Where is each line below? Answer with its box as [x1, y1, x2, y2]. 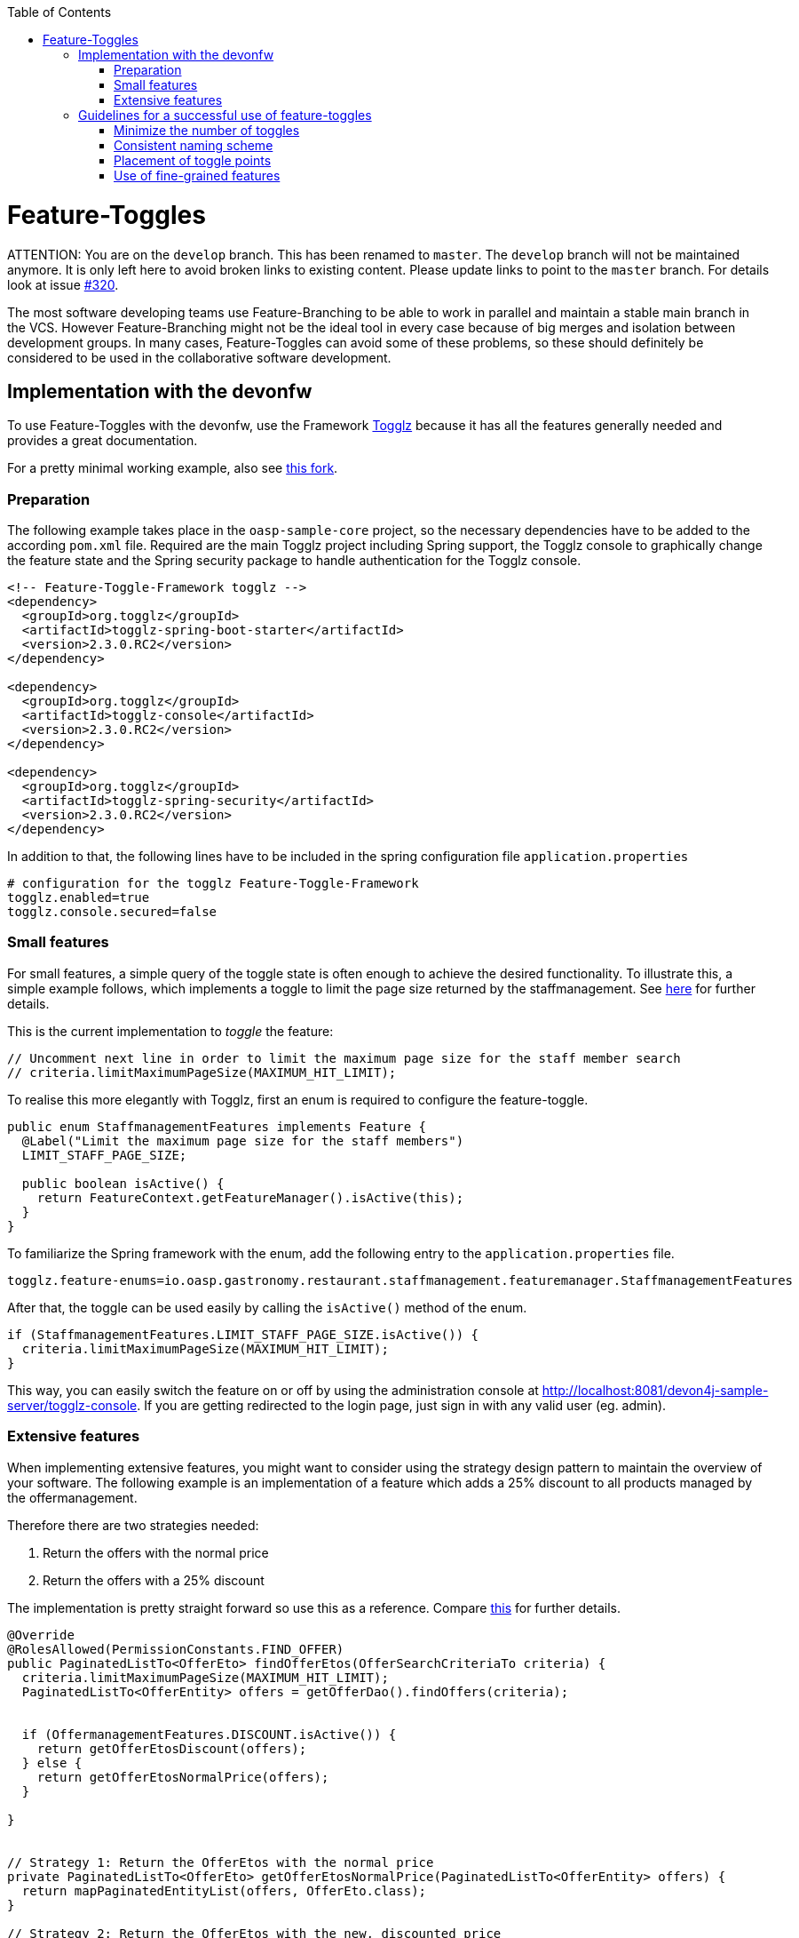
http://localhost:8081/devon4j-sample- [542, 1382, 769, 1398]
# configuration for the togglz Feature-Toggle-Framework [7, 876, 419, 891]
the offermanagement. [7, 1489, 138, 1505]
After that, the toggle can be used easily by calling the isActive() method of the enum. [7, 1299, 527, 1315]
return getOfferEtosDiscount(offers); [36, 1741, 307, 1756]
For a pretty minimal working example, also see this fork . [7, 460, 338, 476]
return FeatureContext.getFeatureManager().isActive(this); [36, 1190, 464, 1205]
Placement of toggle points [114, 153, 272, 168]
